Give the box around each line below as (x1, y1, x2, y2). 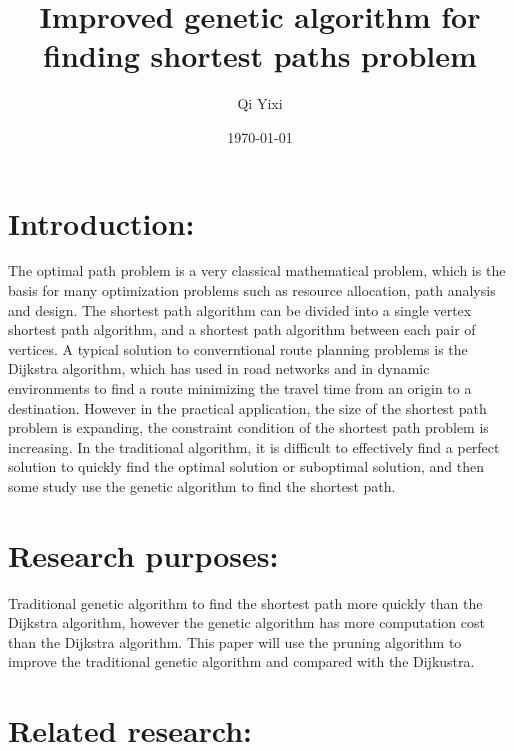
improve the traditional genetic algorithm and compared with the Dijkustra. (8, 651, 475, 672)
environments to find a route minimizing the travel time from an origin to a (8, 378, 472, 398)
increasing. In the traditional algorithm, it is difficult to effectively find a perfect (8, 436, 500, 457)
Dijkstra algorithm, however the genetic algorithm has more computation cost (8, 612, 485, 633)
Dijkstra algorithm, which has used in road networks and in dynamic (8, 358, 430, 379)
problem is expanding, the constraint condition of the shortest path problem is (8, 417, 489, 438)
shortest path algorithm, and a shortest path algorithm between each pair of (8, 319, 476, 340)
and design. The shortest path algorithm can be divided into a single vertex (8, 299, 472, 320)
